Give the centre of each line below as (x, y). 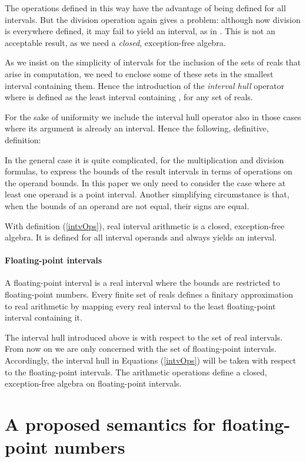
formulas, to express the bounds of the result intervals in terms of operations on (149, 171)
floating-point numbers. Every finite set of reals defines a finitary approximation (149, 294)
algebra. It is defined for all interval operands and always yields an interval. (141, 237)
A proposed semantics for (110, 424)
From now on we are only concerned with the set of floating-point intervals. (141, 349)
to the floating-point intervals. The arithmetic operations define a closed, (136, 372)
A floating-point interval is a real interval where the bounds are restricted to (142, 283)
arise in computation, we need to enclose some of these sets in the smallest (139, 73)
